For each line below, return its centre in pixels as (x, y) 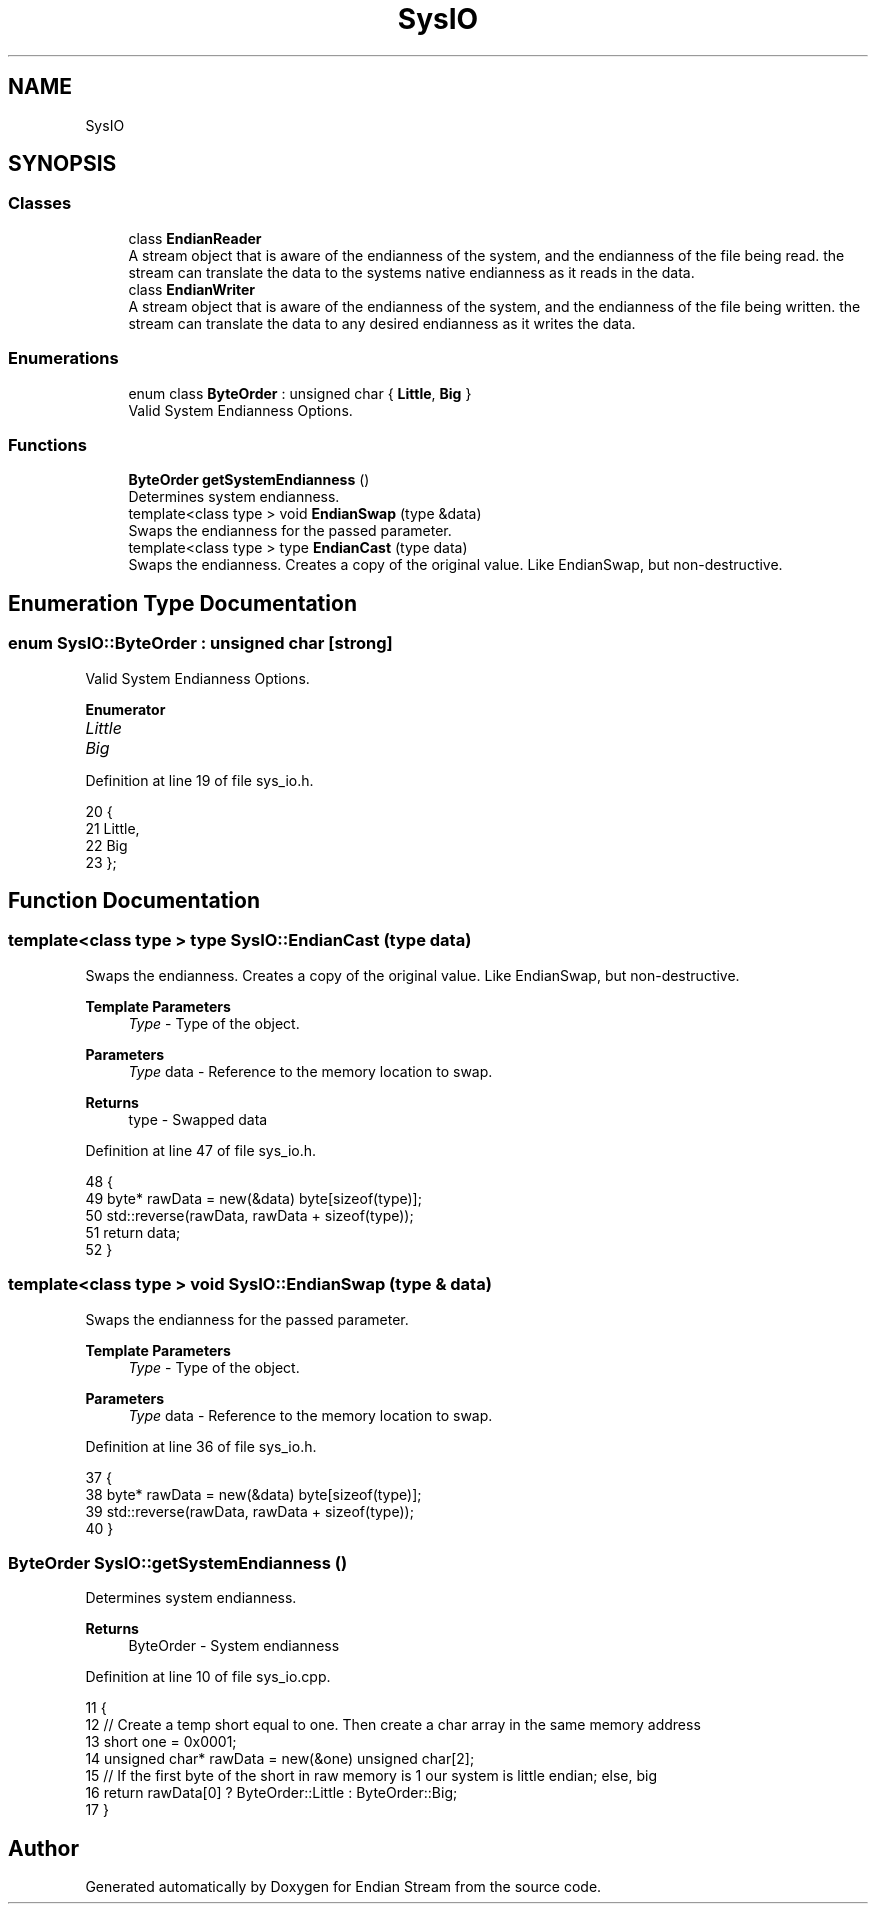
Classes (40, 203)
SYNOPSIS (62, 164)
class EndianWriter (191, 289)
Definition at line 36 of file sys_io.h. (201, 1446)
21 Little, (112, 828)
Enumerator (125, 709)
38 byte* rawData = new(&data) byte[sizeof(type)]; (253, 1494)
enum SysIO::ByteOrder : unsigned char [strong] (200, 643)
